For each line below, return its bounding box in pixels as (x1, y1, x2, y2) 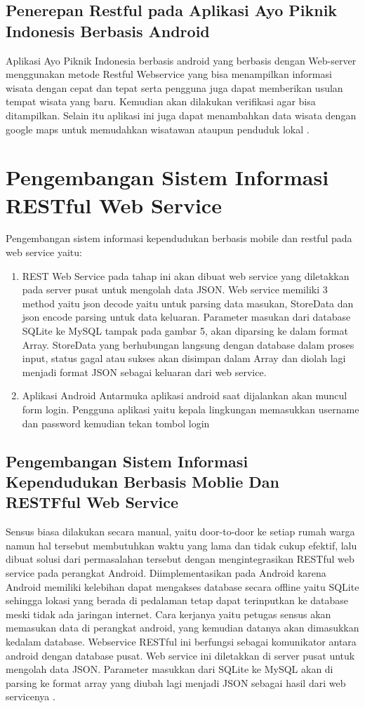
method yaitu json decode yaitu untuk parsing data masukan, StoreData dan (22, 295, 354, 310)
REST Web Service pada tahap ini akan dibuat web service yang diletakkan (22, 268, 350, 283)
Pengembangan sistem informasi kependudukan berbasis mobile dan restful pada (6, 231, 352, 246)
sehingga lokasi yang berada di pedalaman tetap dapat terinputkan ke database (6, 593, 349, 608)
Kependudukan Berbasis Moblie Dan (6, 470, 279, 492)
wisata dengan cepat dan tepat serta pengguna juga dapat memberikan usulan (6, 80, 343, 95)
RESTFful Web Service (6, 491, 179, 513)
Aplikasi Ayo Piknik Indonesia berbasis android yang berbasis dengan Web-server (6, 53, 357, 67)
